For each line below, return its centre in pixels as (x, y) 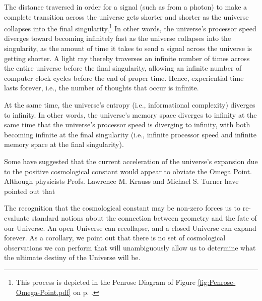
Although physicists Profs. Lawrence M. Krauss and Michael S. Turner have (121, 181)
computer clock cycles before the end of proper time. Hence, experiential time (124, 78)
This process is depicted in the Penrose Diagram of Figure (106, 282)
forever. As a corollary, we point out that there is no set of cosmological (115, 238)
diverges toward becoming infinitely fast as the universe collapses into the (118, 38)
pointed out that (30, 191)
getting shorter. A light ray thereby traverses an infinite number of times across (127, 58)
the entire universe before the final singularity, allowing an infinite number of (123, 68)
